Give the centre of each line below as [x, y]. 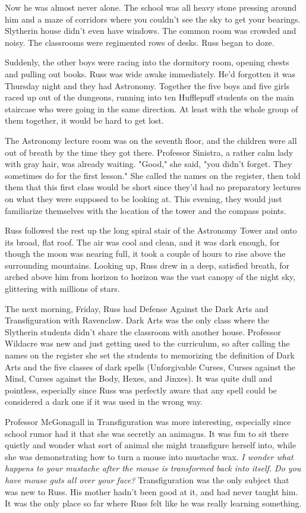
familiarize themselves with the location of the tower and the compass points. [146, 210]
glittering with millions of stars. [62, 289]
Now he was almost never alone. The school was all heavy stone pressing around [151, 7]
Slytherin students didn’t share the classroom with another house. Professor [143, 331]
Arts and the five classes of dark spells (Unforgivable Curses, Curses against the [150, 366]
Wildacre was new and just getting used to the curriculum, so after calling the [147, 343]
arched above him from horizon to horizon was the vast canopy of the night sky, [150, 277]
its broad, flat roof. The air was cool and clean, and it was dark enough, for [142, 242]
